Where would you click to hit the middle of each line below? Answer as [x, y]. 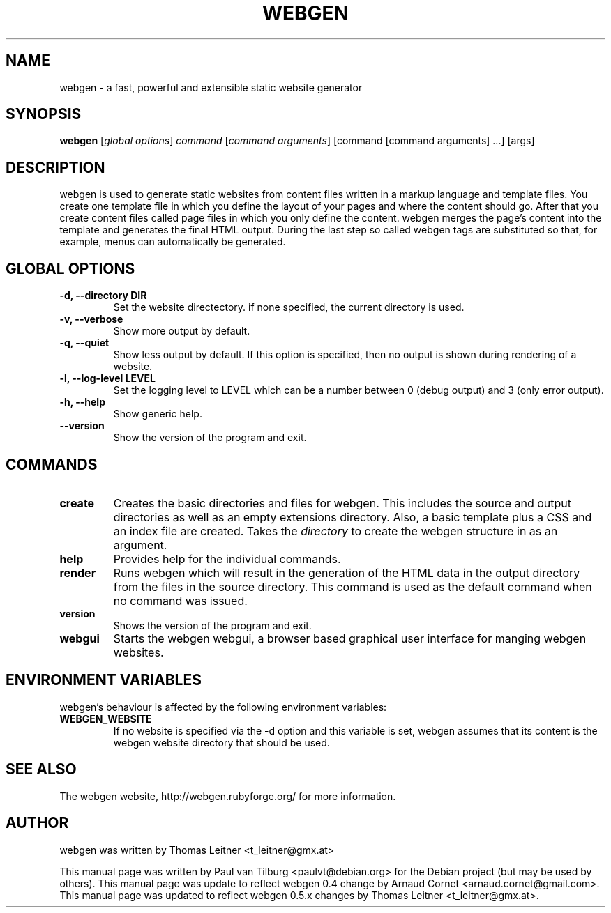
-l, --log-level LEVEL [107, 378]
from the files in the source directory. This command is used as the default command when [353, 586]
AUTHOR [37, 823]
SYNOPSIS [44, 114]
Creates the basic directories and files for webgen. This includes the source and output [342, 503]
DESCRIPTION [55, 167]
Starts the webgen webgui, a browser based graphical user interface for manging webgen [350, 638]
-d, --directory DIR [103, 296]
